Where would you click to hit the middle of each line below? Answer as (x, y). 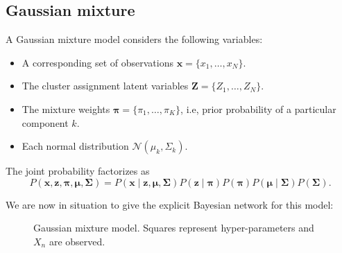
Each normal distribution (75, 146)
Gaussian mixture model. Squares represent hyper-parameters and (174, 228)
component (45, 122)
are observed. (77, 241)
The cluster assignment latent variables (105, 86)
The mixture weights (66, 108)
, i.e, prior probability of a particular (258, 108)
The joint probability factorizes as (78, 171)
